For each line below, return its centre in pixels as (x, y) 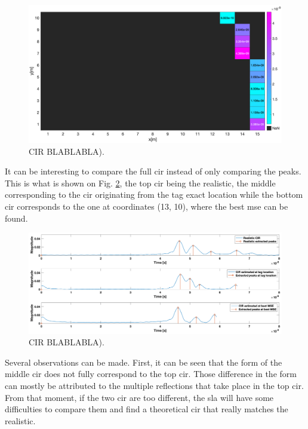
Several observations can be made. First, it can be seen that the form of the (144, 362)
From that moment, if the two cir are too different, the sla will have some (139, 397)
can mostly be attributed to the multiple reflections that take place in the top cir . (154, 385)
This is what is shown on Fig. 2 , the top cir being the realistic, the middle (140, 183)
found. (16, 218)
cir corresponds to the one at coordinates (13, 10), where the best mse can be (147, 206)
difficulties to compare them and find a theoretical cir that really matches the (147, 409)
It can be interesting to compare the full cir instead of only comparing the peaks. (153, 171)
